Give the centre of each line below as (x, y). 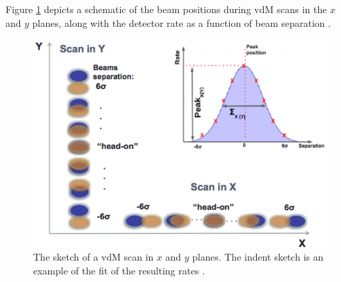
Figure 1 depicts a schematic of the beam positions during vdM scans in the (166, 9)
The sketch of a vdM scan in (94, 257)
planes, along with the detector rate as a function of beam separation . (182, 22)
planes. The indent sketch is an (258, 257)
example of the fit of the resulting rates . (119, 270)
